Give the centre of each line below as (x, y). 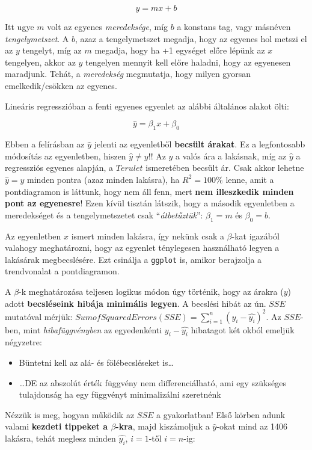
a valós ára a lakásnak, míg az (231, 156)
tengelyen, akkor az (40, 62)
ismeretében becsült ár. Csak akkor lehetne (225, 168)
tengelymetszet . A (37, 38)
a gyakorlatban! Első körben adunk (221, 414)
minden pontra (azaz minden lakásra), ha (103, 179)
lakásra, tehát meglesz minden (60, 438)
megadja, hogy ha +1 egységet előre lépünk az (180, 50)
